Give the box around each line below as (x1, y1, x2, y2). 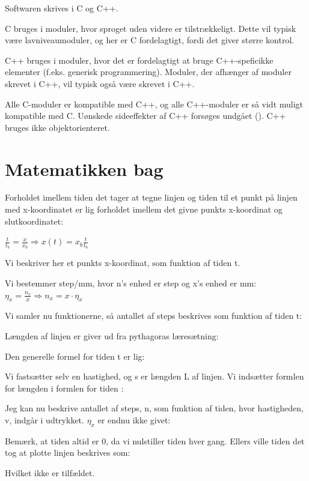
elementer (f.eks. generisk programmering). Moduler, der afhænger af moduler (5, 65, 292, 78)
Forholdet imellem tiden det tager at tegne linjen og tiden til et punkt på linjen (5, 191, 298, 204)
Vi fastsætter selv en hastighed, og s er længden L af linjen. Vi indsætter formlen (5, 370, 304, 383)
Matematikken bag (5, 156, 164, 181)
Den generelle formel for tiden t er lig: (5, 349, 145, 362)
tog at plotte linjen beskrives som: (5, 446, 130, 459)
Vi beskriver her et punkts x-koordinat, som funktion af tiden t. (5, 256, 240, 269)
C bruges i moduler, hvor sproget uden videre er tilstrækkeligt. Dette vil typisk (5, 22, 296, 34)
